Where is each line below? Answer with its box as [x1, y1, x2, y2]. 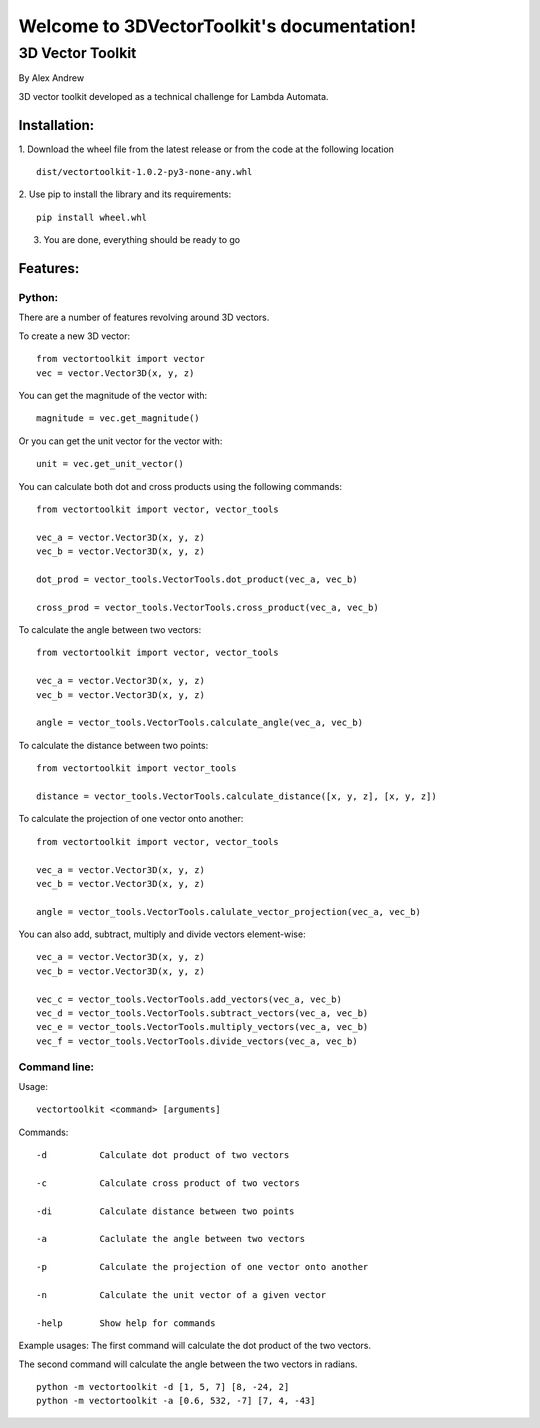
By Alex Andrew [18, 72, 85, 84]
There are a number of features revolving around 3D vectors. [18, 311, 270, 324]
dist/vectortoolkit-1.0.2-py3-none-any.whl [36, 166, 253, 178]
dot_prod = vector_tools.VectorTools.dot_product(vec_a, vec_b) [36, 573, 359, 585]
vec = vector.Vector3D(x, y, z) [36, 367, 195, 379]
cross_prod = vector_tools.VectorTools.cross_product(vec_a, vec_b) [36, 601, 379, 613]
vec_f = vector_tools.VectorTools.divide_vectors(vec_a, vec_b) [36, 1035, 359, 1047]
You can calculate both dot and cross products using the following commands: [18, 480, 342, 492]
